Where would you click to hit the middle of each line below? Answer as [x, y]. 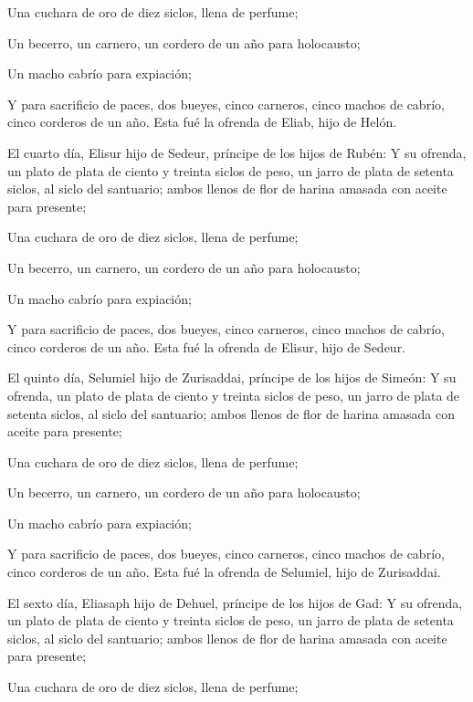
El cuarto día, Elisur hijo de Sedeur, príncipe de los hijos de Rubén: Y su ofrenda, [237, 152]
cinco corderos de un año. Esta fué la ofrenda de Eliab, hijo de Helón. [202, 122]
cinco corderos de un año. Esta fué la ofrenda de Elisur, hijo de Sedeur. [207, 346]
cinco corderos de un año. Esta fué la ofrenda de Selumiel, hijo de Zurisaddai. [224, 572]
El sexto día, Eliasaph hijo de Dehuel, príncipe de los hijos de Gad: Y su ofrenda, [235, 602]
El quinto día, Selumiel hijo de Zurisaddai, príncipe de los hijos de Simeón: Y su [232, 377]
